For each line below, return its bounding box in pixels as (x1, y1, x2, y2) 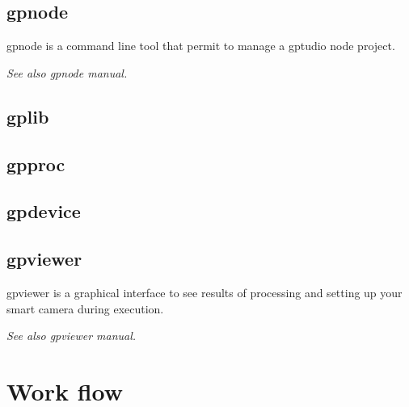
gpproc (6, 151, 65, 176)
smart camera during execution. (6, 300, 164, 317)
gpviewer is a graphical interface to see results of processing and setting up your (6, 283, 403, 300)
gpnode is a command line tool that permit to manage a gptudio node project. (6, 37, 395, 54)
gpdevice (6, 199, 81, 224)
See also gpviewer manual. (6, 327, 137, 344)
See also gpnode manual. (6, 64, 128, 81)
